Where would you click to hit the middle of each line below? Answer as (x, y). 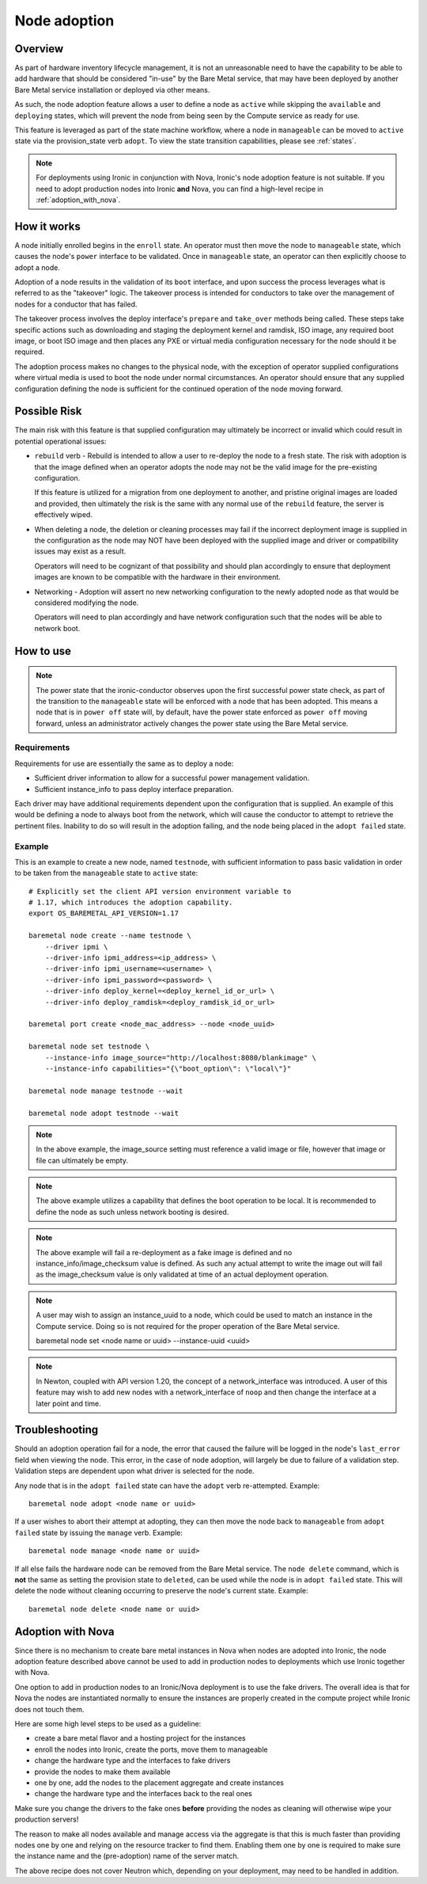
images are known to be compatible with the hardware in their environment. (157, 577)
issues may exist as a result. (80, 551)
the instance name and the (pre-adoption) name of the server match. (127, 1856)
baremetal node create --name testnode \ (110, 936)
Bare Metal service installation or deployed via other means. (112, 89)
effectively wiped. (63, 515)
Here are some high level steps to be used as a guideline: (108, 1724)
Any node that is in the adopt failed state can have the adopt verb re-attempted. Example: (167, 1486)
